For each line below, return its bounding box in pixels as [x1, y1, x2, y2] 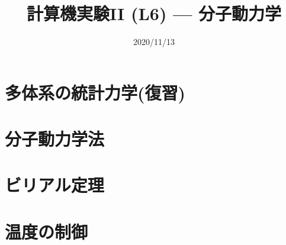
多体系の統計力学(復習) [5, 80, 186, 104]
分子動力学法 [5, 127, 105, 151]
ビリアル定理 [5, 173, 104, 197]
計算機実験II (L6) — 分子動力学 [26, 1, 282, 25]
